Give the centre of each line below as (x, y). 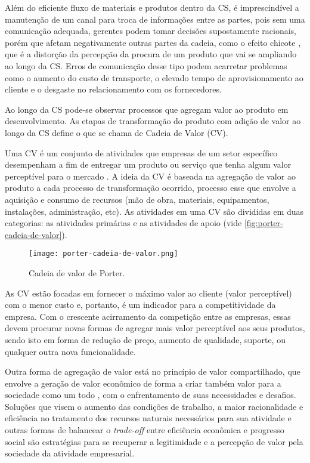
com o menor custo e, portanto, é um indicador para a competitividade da (140, 305)
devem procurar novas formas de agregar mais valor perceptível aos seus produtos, (155, 328)
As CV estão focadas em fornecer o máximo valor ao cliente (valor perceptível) (148, 293)
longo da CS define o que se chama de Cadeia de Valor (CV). (117, 132)
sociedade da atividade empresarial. (70, 453)
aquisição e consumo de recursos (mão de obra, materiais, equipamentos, (137, 199)
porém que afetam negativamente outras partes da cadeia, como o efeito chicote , (153, 42)
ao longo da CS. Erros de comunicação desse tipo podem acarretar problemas (146, 65)
